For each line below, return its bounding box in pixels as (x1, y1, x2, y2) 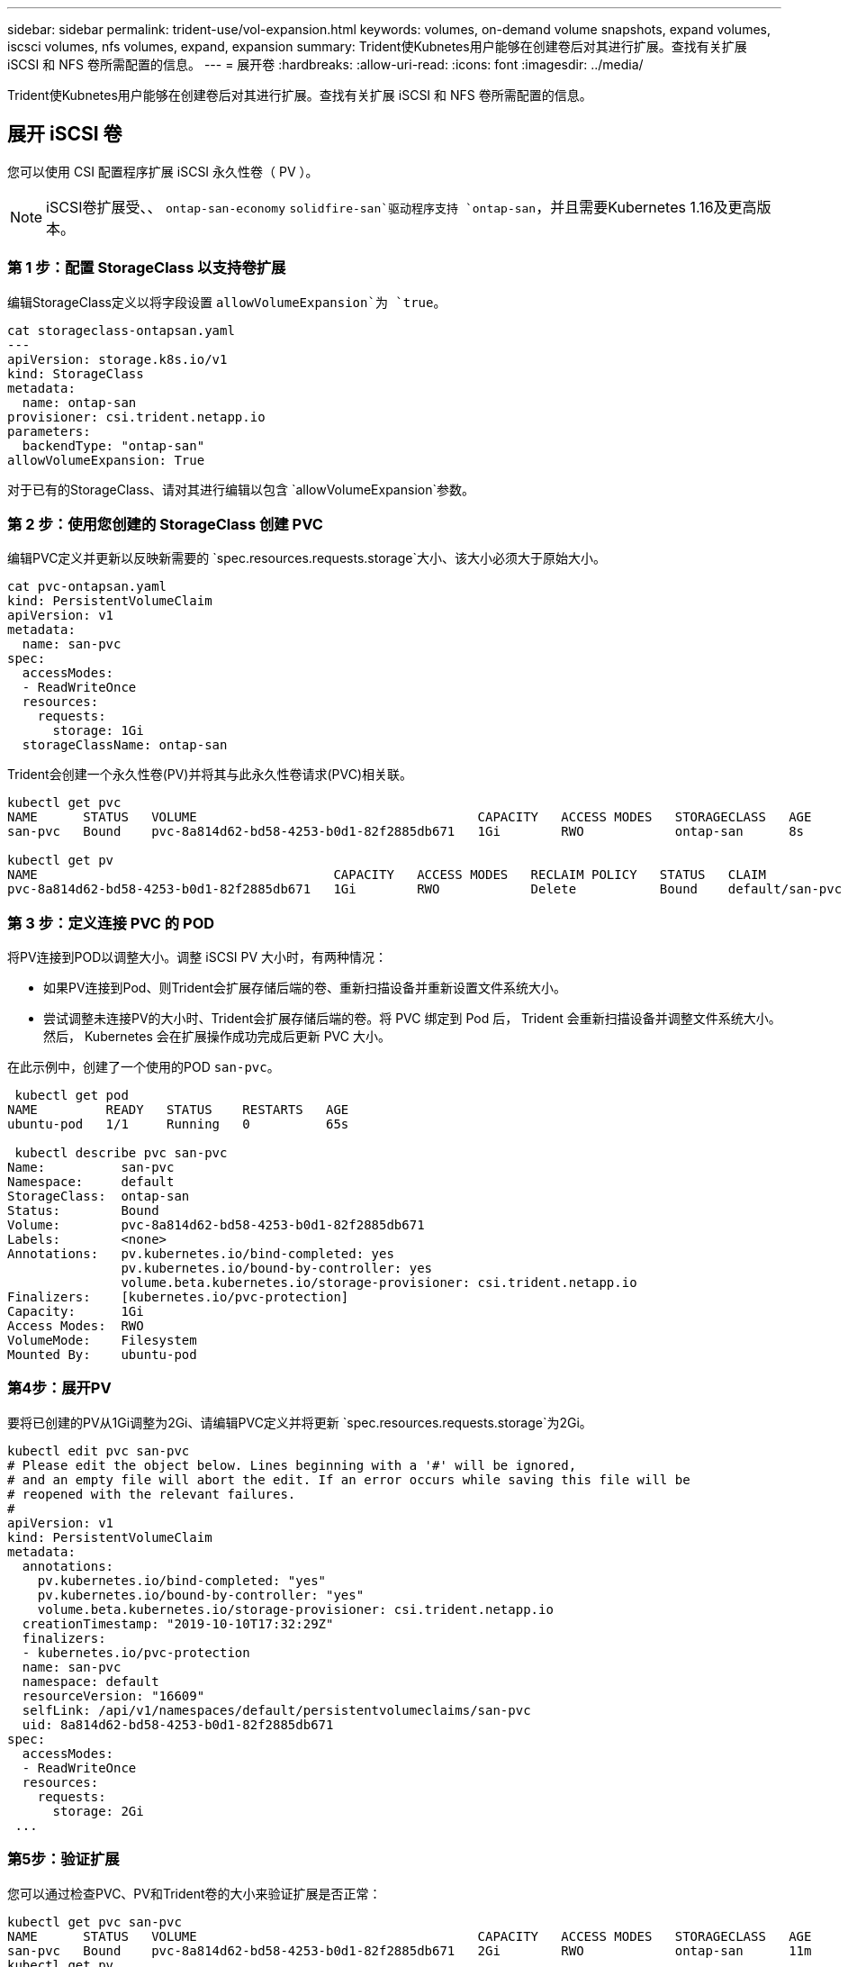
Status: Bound (7, 1203, 159, 1219)
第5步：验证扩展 (7, 1850, 120, 1869)
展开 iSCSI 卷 (7, 122, 122, 146)
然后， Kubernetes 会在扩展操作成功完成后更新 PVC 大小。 (43, 1029, 391, 1045)
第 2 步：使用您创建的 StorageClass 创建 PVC (7, 514, 323, 533)
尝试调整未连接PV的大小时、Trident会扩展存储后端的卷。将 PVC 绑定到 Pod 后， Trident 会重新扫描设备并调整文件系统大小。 (43, 1011, 781, 1027)
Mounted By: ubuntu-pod (7, 1347, 197, 1363)
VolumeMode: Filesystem (7, 1333, 197, 1348)
